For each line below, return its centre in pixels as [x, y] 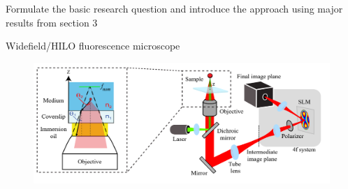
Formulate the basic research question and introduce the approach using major [174, 8]
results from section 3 [52, 22]
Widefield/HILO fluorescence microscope [93, 46]
